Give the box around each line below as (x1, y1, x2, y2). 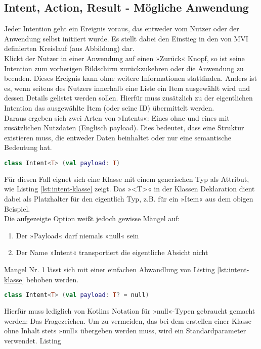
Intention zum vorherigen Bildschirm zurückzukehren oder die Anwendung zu (4, 63, 244, 73)
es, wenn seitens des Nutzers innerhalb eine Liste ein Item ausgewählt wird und (4, 82, 250, 93)
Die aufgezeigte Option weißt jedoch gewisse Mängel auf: (4, 213, 180, 224)
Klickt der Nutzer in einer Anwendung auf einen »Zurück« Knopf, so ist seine (4, 53, 245, 63)
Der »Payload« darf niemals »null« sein (16, 230, 139, 240)
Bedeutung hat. (4, 142, 52, 153)
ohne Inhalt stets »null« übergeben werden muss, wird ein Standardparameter (4, 325, 246, 336)
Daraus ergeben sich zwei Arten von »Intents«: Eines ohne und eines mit (4, 112, 230, 123)
